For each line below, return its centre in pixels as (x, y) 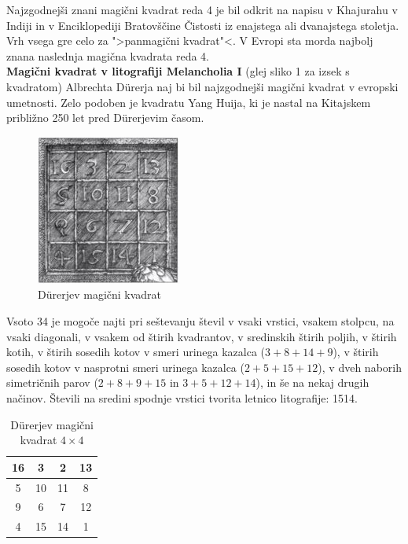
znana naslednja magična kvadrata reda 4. (108, 55)
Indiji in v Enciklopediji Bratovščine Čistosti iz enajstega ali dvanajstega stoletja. (203, 25)
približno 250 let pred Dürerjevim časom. (105, 118)
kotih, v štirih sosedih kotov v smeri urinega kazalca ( (136, 352)
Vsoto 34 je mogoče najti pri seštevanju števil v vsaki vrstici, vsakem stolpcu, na (200, 320)
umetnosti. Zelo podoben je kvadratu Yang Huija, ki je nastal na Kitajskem (189, 102)
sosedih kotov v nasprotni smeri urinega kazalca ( (125, 367)
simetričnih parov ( (52, 382)
